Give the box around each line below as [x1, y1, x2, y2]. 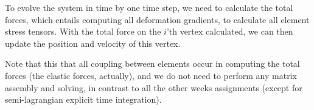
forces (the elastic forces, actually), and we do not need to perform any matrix [5, 69, 297, 81]
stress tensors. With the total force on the [5, 25, 161, 38]
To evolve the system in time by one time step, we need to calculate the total [5, 1, 293, 13]
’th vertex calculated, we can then [166, 25, 293, 38]
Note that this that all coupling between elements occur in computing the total [5, 57, 300, 70]
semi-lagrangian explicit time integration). [5, 93, 162, 106]
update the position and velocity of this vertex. [5, 36, 181, 49]
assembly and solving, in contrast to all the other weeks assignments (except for [5, 81, 302, 94]
